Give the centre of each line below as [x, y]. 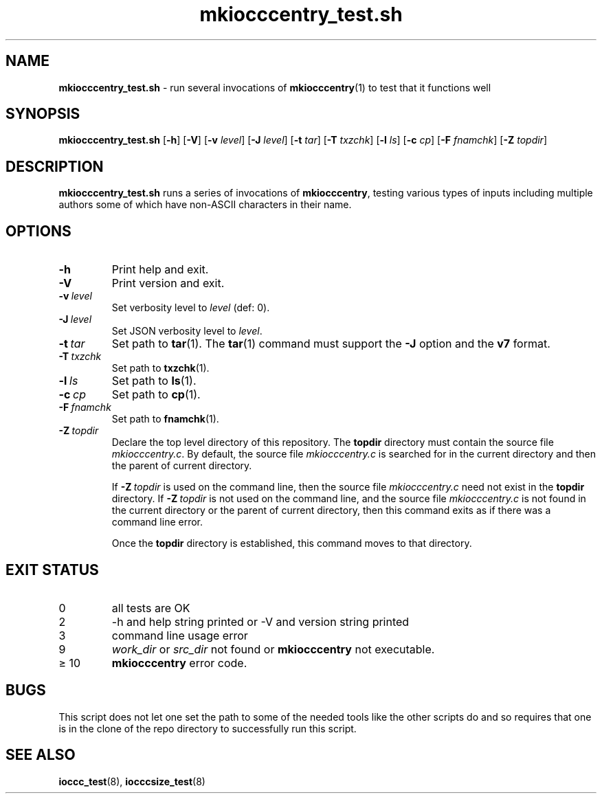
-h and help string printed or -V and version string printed [260, 621]
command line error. [157, 522]
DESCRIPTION [55, 166]
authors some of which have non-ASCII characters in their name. [205, 205]
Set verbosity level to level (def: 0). [191, 308]
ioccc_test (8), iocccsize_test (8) [132, 781]
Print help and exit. [160, 270]
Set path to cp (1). [156, 395]
